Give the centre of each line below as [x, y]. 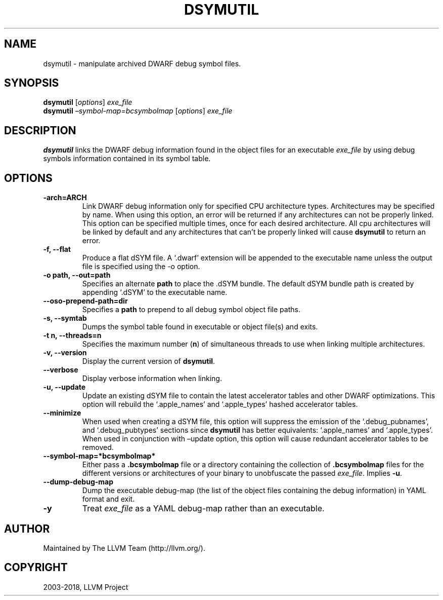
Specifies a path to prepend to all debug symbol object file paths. [191, 310]
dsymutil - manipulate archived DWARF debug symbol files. [142, 63]
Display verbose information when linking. [152, 379]
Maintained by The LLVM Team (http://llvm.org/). [124, 548]
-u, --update [64, 387]
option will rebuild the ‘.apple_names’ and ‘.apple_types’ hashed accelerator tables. [220, 404]
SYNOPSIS [32, 83]
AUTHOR [27, 529]
